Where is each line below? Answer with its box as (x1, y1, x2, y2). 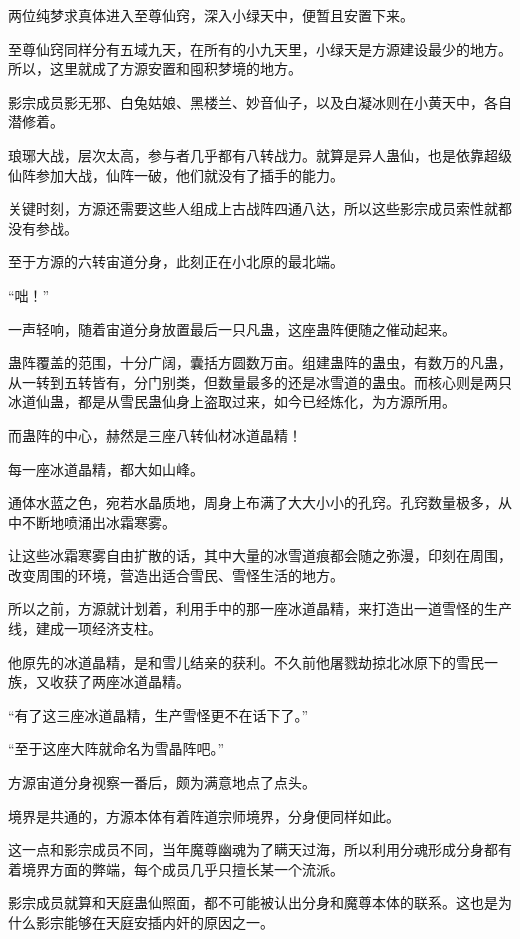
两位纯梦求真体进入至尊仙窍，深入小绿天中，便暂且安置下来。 (8, 5, 414, 25)
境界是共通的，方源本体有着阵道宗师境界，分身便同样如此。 (8, 805, 400, 826)
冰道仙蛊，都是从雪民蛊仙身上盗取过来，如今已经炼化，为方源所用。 (8, 391, 456, 412)
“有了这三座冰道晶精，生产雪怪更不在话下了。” (8, 704, 309, 725)
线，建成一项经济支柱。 (8, 618, 162, 639)
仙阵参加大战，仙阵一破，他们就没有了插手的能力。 (8, 164, 344, 185)
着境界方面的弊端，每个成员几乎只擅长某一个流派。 (8, 858, 344, 879)
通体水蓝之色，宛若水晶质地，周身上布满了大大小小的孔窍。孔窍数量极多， (8, 492, 498, 513)
